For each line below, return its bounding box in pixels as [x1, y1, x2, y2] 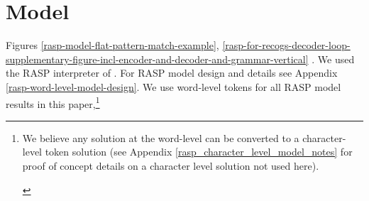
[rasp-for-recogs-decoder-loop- [222, 38, 351, 53]
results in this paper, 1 [6, 94, 100, 111]
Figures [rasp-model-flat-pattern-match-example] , [6, 38, 219, 53]
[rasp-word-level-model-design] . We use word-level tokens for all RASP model [6, 79, 341, 94]
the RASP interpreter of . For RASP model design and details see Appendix [6, 65, 338, 80]
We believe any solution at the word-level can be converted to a [22, 130, 299, 145]
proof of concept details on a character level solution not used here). [22, 158, 319, 173]
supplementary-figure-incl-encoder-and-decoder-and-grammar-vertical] [6, 51, 309, 66]
